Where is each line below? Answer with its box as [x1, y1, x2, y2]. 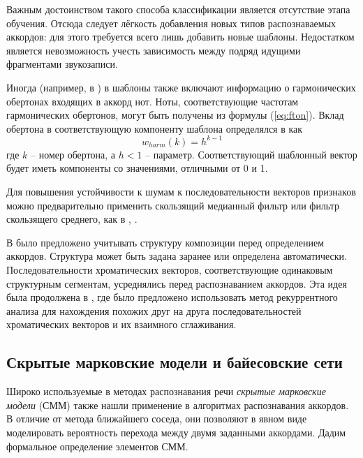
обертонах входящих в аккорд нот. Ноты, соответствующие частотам [6, 94, 299, 108]
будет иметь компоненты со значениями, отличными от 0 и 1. [6, 161, 268, 175]
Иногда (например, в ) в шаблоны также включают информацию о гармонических [6, 80, 356, 94]
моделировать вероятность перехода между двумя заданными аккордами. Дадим [6, 424, 346, 439]
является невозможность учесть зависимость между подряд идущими [6, 43, 301, 57]
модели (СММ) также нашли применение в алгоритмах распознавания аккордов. [6, 397, 349, 412]
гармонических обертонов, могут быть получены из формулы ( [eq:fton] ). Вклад [6, 108, 344, 122]
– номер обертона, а [31, 147, 116, 161]
